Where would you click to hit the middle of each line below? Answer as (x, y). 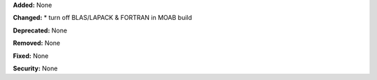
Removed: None (37, 43)
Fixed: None (31, 56)
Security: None (35, 68)
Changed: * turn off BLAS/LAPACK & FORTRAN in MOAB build (102, 18)
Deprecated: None (40, 30)
